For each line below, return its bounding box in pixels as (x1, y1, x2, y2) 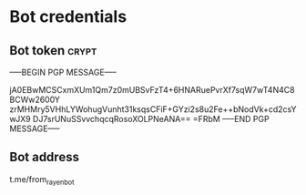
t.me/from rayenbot (9, 173, 75, 187)
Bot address (9, 149, 80, 165)
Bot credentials (9, 6, 127, 27)
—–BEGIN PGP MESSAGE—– (9, 67, 117, 77)
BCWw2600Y (9, 94, 61, 105)
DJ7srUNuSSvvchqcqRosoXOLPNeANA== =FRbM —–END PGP (32, 114, 270, 124)
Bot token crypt (9, 43, 97, 58)
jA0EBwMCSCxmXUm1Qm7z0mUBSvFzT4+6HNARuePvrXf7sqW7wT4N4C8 (9, 85, 295, 95)
